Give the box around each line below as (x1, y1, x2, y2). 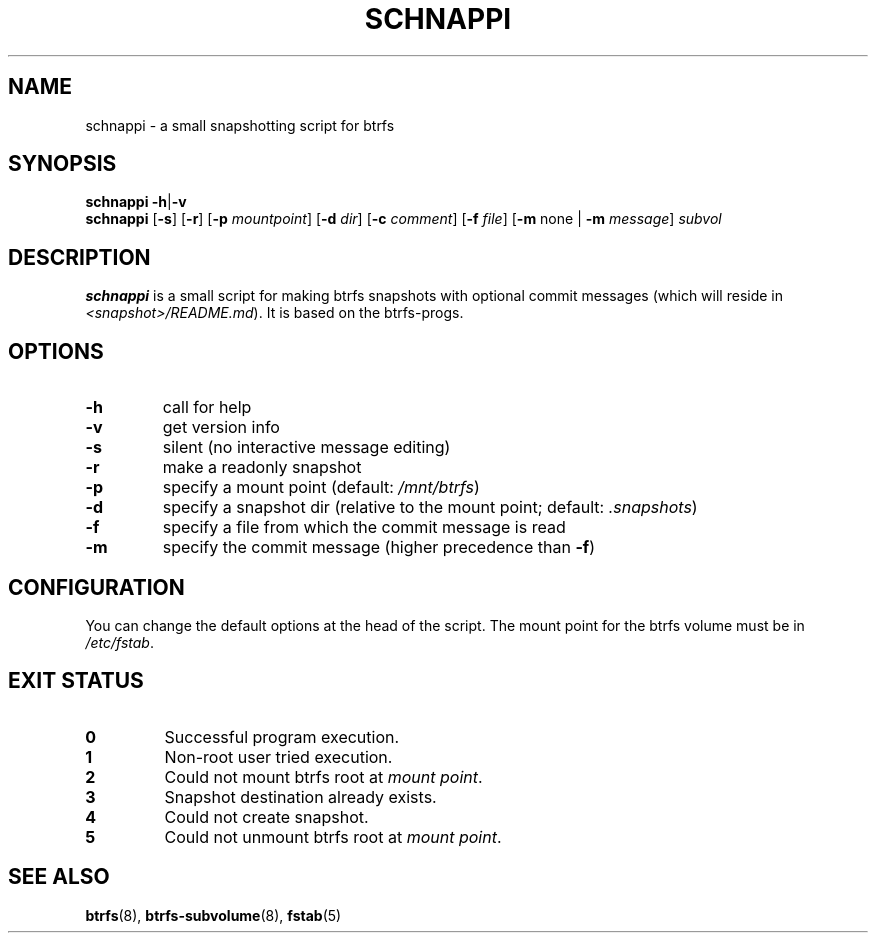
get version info (162, 417, 280, 438)
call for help (162, 397, 252, 418)
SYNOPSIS (8, 151, 117, 177)
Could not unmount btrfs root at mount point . (164, 826, 502, 847)
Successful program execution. (164, 726, 400, 747)
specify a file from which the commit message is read (162, 517, 566, 538)
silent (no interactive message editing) (162, 437, 451, 458)
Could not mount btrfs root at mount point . (164, 766, 483, 787)
